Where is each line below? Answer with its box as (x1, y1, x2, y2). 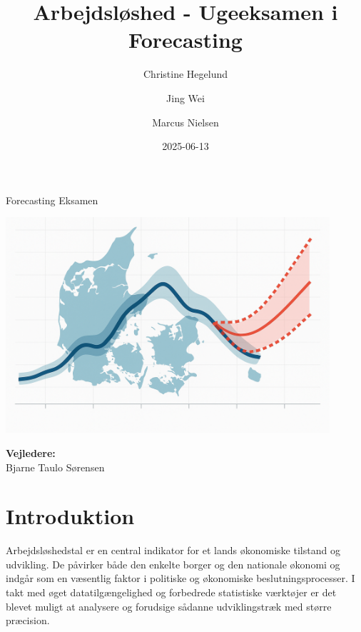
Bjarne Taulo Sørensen (6, 459, 105, 474)
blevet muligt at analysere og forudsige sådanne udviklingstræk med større (6, 598, 332, 613)
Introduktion (6, 501, 135, 531)
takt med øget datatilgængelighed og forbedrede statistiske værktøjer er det (6, 585, 337, 600)
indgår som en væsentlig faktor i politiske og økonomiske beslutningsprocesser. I (6, 571, 355, 586)
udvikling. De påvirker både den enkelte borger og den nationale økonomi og (6, 556, 340, 571)
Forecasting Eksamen (6, 192, 98, 207)
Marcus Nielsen (152, 114, 219, 129)
